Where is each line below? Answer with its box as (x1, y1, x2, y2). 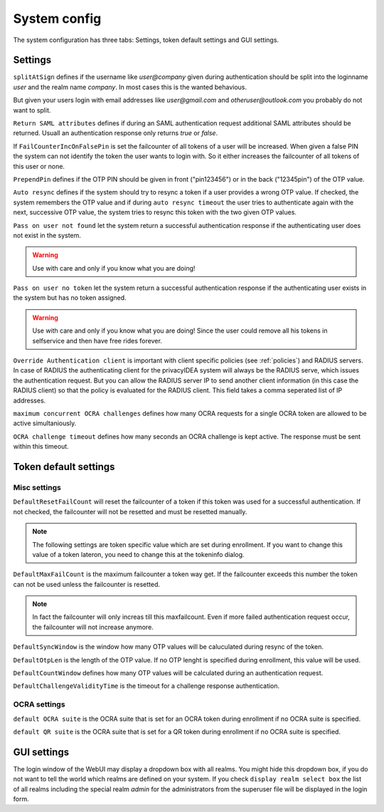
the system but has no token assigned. (13, 293, 127, 302)
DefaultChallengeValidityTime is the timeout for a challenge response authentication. (13, 682, 280, 690)
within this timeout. (13, 442, 69, 451)
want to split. (13, 105, 51, 114)
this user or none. (13, 162, 65, 170)
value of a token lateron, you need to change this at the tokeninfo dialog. (32, 550, 245, 558)
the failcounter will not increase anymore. (32, 623, 154, 631)
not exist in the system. (13, 231, 82, 239)
